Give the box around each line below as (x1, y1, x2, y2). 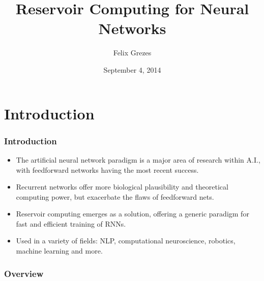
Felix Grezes (113, 47, 152, 58)
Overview (4, 267, 44, 279)
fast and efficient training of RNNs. (16, 218, 126, 229)
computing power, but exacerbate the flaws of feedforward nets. (16, 191, 214, 202)
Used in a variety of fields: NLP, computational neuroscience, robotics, (16, 235, 236, 246)
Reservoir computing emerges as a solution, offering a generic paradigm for (16, 208, 249, 219)
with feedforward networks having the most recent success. (16, 164, 199, 175)
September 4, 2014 (103, 64, 161, 75)
